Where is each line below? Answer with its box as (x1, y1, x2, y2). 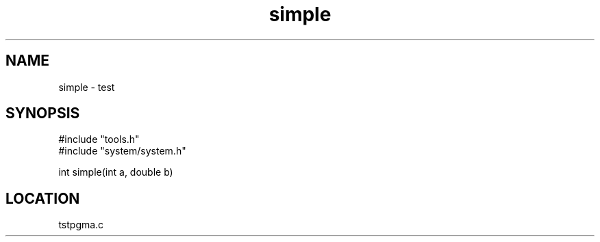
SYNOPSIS (5, 105, 80, 122)
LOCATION (5, 189, 80, 207)
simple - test (58, 81, 115, 93)
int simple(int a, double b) (58, 166, 173, 178)
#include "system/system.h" (58, 145, 186, 157)
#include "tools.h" (58, 133, 140, 146)
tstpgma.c (58, 219, 104, 231)
